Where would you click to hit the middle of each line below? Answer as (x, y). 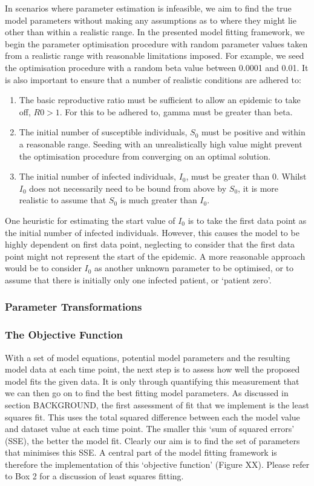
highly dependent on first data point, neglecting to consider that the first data (150, 244)
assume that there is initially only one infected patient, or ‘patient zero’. (138, 279)
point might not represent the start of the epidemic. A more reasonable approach (155, 256)
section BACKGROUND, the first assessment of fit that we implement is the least (157, 404)
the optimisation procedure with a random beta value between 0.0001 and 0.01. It (157, 67)
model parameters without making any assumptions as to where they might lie (151, 20)
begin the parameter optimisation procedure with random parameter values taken (156, 43)
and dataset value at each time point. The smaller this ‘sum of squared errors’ (150, 429)
